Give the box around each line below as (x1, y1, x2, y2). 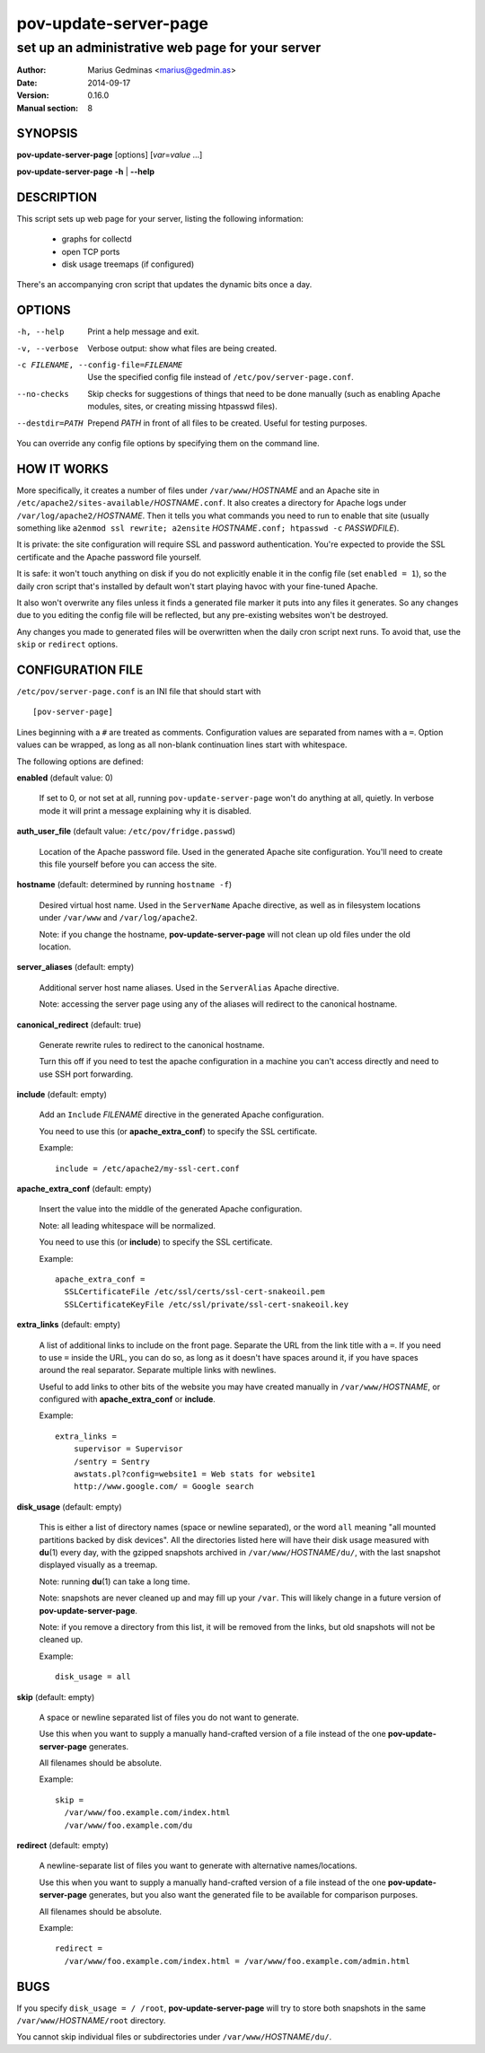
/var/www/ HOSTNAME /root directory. (16, 2015, 166, 2026)
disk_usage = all (55, 1671, 131, 1682)
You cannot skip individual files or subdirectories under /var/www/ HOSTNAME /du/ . (16, 2031, 332, 2042)
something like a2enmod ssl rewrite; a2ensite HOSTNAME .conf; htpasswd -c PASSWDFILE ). (16, 523, 400, 533)
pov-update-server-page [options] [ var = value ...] (16, 149, 203, 161)
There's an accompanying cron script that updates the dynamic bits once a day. (16, 279, 313, 290)
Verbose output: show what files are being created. (87, 342, 278, 354)
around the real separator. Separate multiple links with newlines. (39, 1365, 277, 1376)
